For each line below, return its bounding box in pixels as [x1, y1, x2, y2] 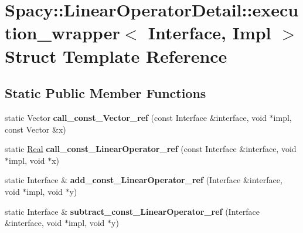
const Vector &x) [5, 123, 66, 135]
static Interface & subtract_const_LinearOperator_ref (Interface [5, 205, 260, 217]
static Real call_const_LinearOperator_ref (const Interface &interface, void [5, 143, 297, 155]
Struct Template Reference [5, 43, 227, 67]
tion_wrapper [5, 21, 120, 45]
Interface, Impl [148, 21, 271, 45]
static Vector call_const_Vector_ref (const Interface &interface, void [5, 111, 267, 123]
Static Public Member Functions [5, 84, 206, 102]
